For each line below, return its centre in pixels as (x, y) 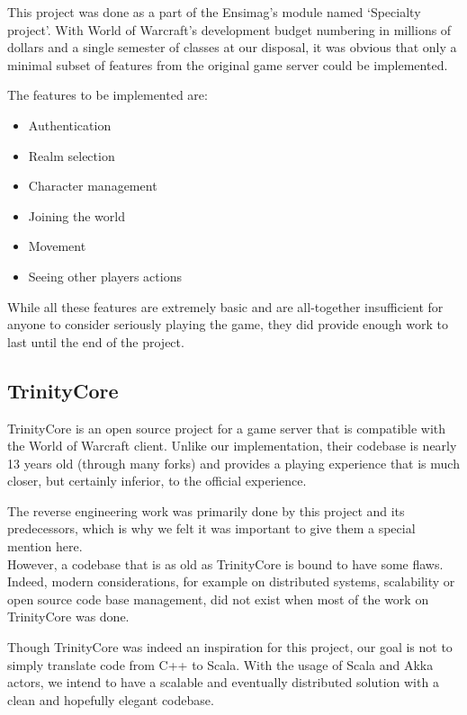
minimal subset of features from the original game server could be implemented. (228, 64)
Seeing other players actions (105, 276)
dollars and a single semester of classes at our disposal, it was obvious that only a (232, 47)
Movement (57, 246)
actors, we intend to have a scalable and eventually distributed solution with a (223, 682)
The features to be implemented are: (108, 95)
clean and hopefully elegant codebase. (111, 699)
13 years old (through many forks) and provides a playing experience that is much (233, 463)
